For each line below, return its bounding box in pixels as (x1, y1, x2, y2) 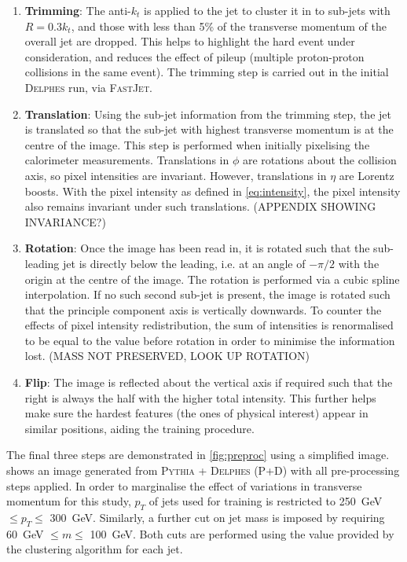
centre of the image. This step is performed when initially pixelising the (24, 136, 370, 152)
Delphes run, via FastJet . (24, 79, 153, 95)
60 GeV (6, 525, 44, 542)
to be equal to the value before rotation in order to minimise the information (24, 332, 395, 348)
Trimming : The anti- (24, 2, 131, 18)
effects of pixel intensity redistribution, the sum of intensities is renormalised (24, 317, 394, 333)
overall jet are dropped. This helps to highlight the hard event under (24, 33, 355, 50)
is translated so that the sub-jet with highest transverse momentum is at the (24, 121, 394, 138)
